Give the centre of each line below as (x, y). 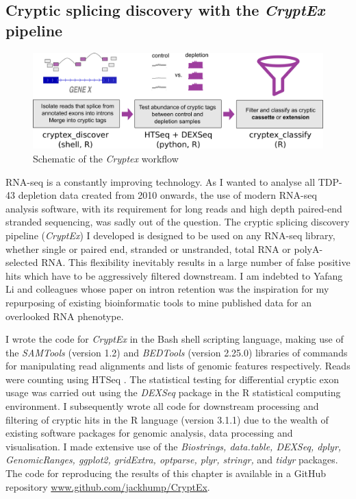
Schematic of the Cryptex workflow (106, 158)
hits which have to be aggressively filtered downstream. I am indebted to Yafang (174, 275)
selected (22, 262)
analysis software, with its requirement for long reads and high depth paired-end (174, 208)
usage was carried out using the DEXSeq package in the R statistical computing (173, 392)
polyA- (308, 248)
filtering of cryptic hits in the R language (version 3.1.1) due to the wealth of (167, 419)
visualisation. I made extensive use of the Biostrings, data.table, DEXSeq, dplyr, (174, 446)
